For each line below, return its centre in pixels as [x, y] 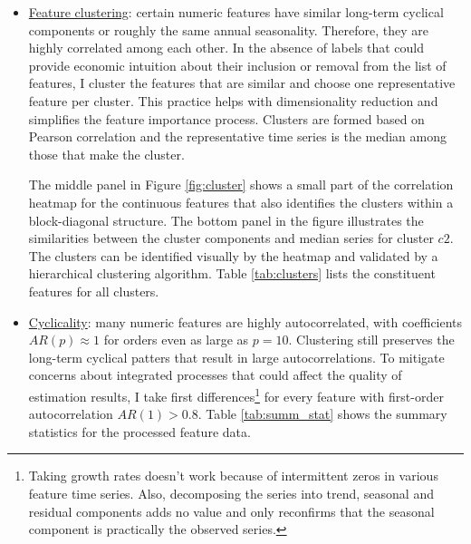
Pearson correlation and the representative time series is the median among [238, 136]
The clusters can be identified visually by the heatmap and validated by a [233, 255]
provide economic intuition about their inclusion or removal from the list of [237, 65]
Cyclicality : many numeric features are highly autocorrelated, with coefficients [245, 321]
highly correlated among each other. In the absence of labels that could [226, 48]
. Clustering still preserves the [371, 340]
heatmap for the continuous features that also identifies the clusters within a [241, 202]
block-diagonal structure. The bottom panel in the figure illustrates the [226, 220]
